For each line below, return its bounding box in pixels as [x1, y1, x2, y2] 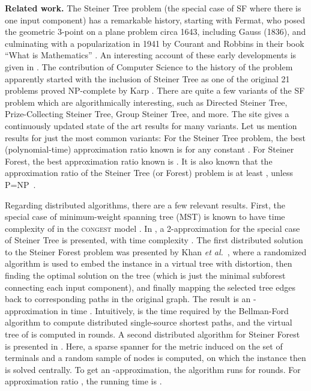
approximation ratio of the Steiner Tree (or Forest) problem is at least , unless [5, 166, 293, 179]
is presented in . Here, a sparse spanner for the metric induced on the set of [5, 339, 283, 352]
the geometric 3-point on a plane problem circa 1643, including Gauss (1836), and [5, 25, 306, 38]
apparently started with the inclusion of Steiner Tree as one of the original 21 [5, 72, 290, 85]
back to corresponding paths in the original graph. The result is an [5, 292, 251, 305]
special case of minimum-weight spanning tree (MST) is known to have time [5, 210, 285, 223]
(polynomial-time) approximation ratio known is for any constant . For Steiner [5, 143, 294, 156]
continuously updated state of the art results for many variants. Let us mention [5, 119, 297, 132]
